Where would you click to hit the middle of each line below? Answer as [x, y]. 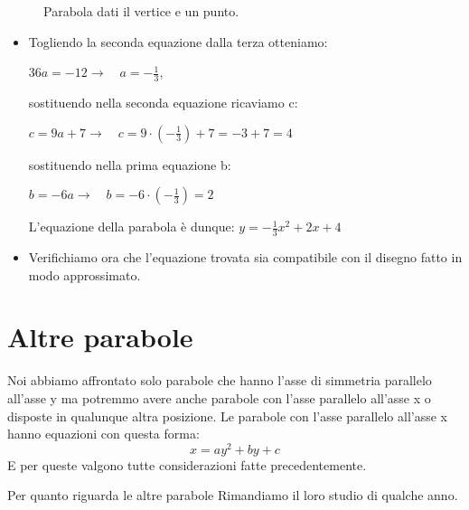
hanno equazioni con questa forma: [103, 434]
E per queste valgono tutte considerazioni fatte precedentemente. [187, 464]
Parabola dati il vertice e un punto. [141, 11]
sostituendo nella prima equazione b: [130, 164]
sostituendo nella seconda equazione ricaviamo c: [163, 103]
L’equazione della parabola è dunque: [131, 227]
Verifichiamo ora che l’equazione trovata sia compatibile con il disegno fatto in [245, 257]
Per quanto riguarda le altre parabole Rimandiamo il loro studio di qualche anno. [233, 495]
